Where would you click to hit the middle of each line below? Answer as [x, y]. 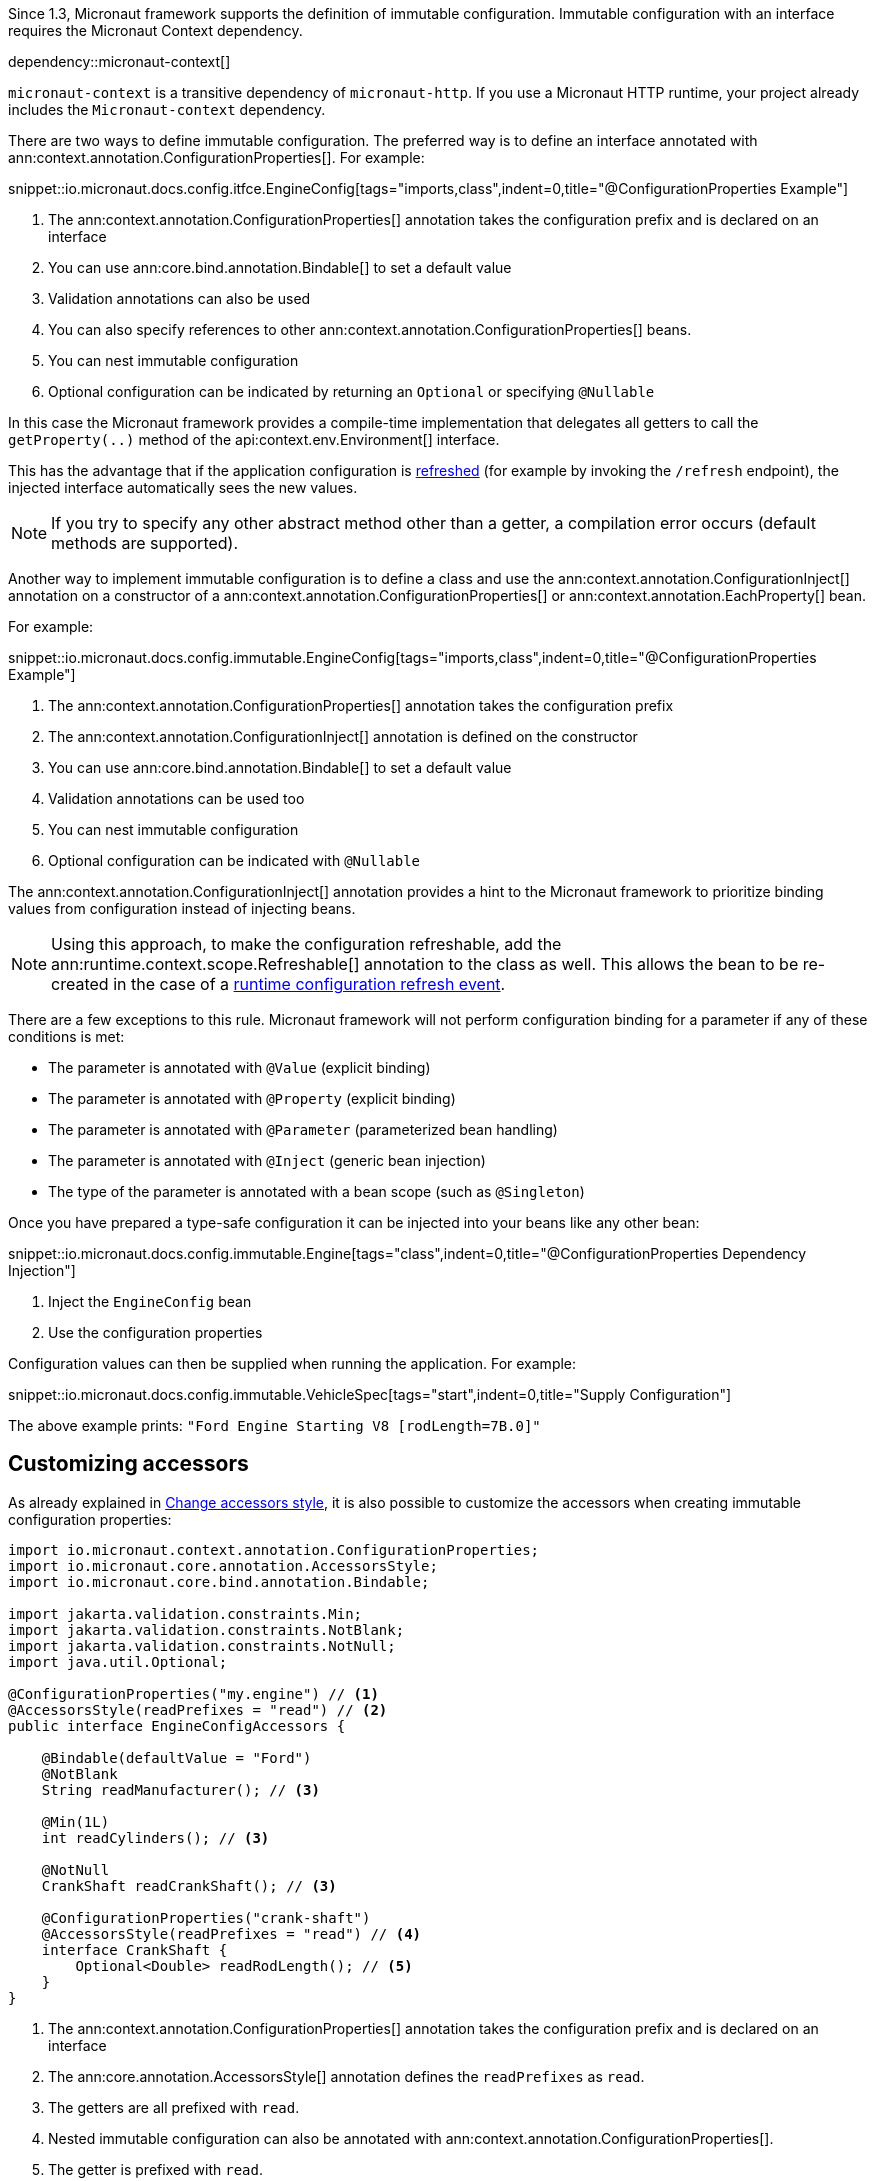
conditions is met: [66, 1036]
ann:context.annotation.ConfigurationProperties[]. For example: [216, 157]
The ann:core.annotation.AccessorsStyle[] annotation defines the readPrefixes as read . [346, 2076]
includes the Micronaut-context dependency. [167, 109]
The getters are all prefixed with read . [174, 2107]
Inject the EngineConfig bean [150, 1301]
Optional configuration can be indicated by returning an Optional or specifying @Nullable [351, 391]
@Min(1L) [75, 1821]
